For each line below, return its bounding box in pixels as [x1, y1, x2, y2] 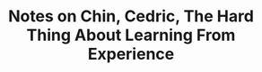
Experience [87, 44, 175, 64]
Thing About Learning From [26, 25, 236, 45]
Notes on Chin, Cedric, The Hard [8, 6, 254, 27]
